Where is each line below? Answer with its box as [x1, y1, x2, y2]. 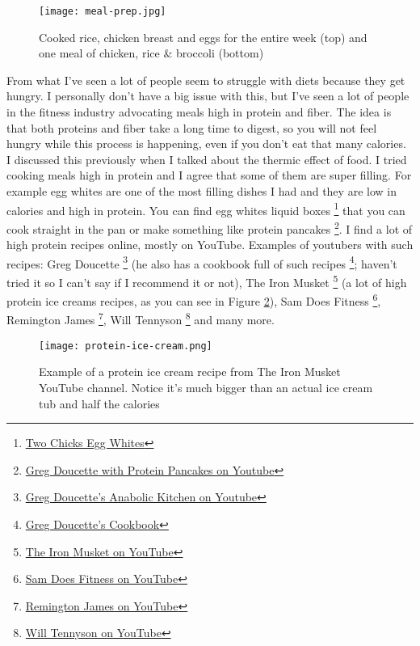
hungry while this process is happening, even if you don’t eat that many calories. [6, 135, 406, 152]
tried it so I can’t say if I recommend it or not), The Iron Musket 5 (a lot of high [6, 271, 407, 290]
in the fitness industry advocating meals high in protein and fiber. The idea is [6, 103, 392, 120]
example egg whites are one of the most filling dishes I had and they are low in [6, 183, 397, 199]
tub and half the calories [39, 395, 160, 412]
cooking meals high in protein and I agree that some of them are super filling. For [6, 167, 412, 184]
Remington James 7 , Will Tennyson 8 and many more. [6, 309, 275, 328]
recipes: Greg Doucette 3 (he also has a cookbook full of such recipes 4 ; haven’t [6, 252, 397, 272]
